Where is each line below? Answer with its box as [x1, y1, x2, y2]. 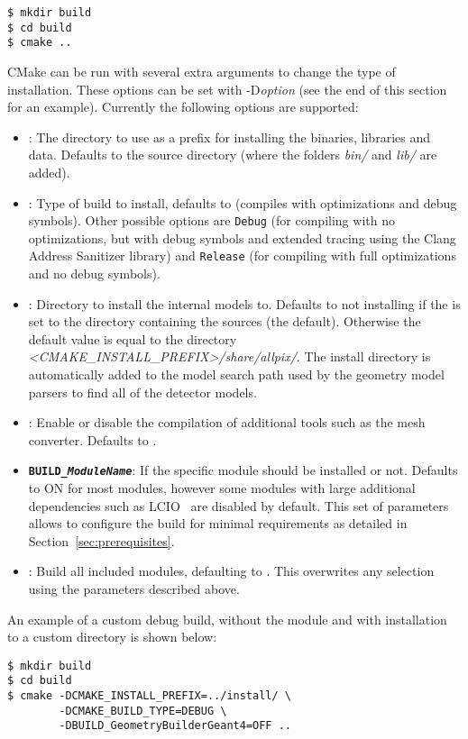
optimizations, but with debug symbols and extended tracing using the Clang [28, 228, 456, 247]
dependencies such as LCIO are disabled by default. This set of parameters [28, 496, 449, 515]
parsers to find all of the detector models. [28, 382, 257, 401]
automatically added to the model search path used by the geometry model [28, 365, 445, 383]
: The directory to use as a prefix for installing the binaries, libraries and [28, 127, 430, 146]
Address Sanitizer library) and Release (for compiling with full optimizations [28, 246, 456, 265]
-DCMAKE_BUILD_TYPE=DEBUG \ [59, 704, 227, 717]
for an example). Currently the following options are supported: [7, 97, 359, 116]
